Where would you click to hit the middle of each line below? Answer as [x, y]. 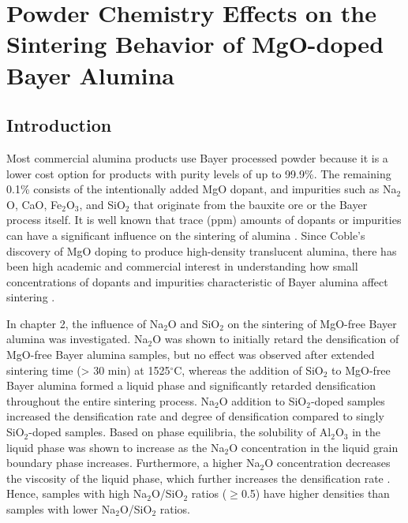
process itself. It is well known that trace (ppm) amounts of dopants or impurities [204, 220]
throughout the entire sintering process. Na [111, 400]
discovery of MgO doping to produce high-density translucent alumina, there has [202, 250]
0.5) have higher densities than [315, 493]
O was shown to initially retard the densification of [276, 339]
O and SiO [194, 323]
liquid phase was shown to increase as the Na [116, 447]
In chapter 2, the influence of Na [85, 323]
